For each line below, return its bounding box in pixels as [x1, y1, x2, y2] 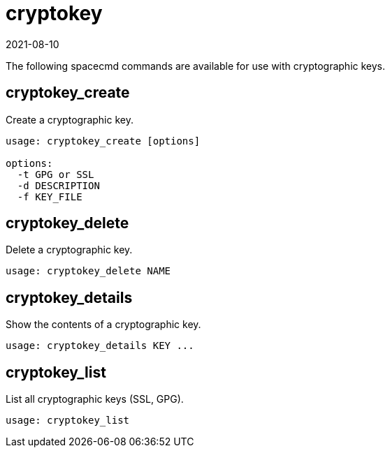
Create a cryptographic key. [6, 113, 133, 126]
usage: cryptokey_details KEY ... [6, 340, 194, 352]
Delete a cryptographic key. [6, 244, 133, 256]
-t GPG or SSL [17, 168, 94, 180]
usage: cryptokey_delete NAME [6, 265, 171, 277]
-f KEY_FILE [17, 191, 82, 202]
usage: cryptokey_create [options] [6, 135, 201, 147]
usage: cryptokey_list [6, 415, 130, 426]
